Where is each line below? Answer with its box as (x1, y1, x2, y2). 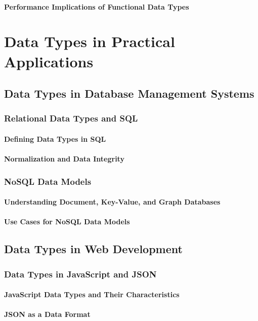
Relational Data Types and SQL (4, 112, 138, 125)
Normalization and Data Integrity (4, 153, 124, 164)
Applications (4, 51, 94, 71)
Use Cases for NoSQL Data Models (4, 216, 130, 227)
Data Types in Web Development (4, 241, 183, 257)
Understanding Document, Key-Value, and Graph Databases (4, 196, 221, 207)
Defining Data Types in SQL (4, 133, 106, 144)
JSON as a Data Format (4, 309, 91, 319)
